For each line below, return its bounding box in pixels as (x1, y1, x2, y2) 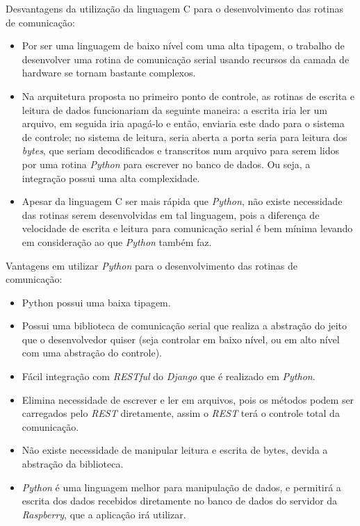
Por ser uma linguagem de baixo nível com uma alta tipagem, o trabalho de (22, 38, 345, 53)
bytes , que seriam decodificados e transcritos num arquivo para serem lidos (22, 143, 339, 158)
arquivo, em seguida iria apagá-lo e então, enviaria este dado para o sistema (22, 116, 345, 131)
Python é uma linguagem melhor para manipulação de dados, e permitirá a (22, 479, 341, 494)
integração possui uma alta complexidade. (22, 170, 200, 185)
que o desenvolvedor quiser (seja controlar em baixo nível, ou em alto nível (22, 331, 340, 346)
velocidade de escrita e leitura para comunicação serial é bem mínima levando (22, 221, 353, 236)
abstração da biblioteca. (22, 457, 124, 471)
